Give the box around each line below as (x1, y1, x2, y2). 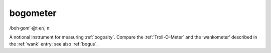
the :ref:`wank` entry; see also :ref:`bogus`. (9, 41, 98, 47)
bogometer (9, 7, 57, 18)
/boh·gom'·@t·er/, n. (9, 25, 51, 31)
